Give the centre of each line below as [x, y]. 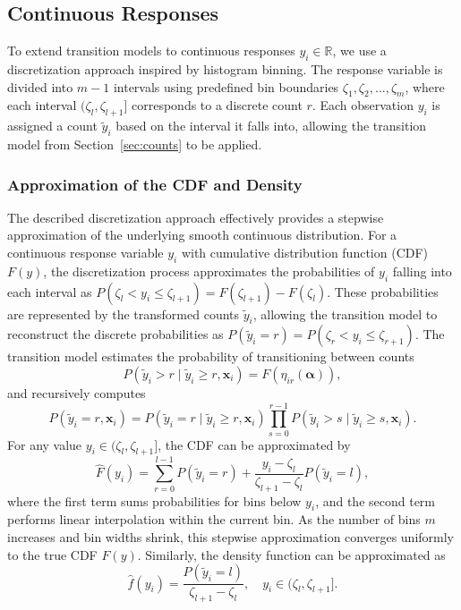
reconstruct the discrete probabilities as [115, 334]
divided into [40, 86]
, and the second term [376, 500]
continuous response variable [85, 252]
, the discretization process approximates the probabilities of [209, 271]
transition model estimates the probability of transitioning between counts [211, 356]
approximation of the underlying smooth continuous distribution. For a [202, 235]
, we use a [359, 51]
